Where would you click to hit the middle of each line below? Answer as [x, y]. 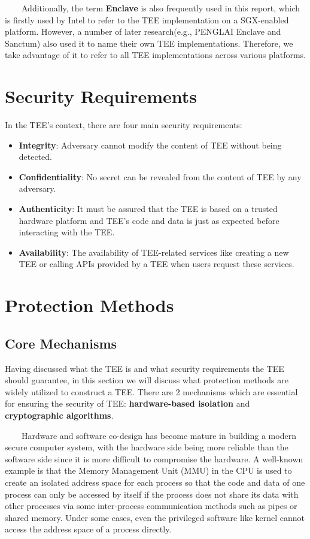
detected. [36, 157]
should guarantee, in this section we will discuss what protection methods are [147, 380]
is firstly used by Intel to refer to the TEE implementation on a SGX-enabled [147, 19]
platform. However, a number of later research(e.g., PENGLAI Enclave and [143, 31]
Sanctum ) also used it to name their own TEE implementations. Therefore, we [149, 43]
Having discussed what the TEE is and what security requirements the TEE [145, 368]
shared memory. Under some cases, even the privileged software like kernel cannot [155, 517]
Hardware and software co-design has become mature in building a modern [159, 435]
